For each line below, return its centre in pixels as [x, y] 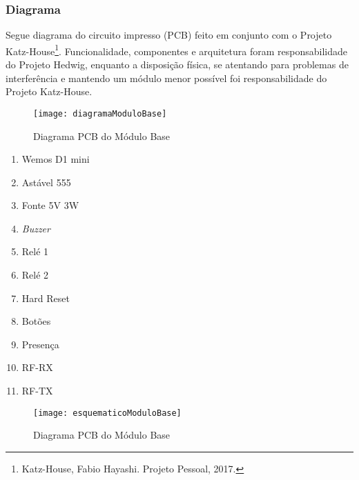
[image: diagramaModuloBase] [100, 113]
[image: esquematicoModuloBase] [107, 413]
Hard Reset [46, 298]
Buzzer [36, 228]
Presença [40, 344]
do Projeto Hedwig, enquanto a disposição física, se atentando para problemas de [177, 64]
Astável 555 [46, 182]
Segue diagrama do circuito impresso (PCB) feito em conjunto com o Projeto [169, 35]
